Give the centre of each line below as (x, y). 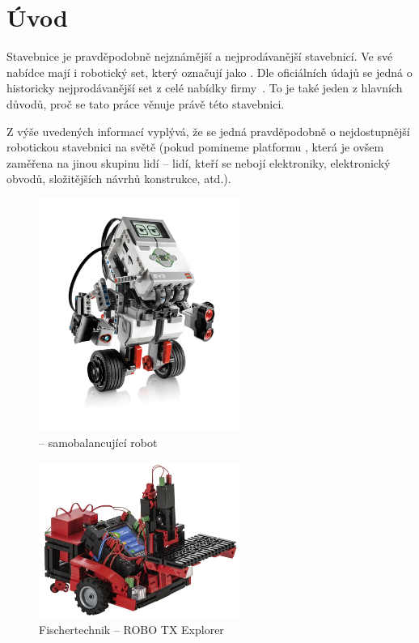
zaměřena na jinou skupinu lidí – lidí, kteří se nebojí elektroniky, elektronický (199, 162)
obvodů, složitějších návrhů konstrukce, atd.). (119, 179)
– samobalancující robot (98, 443)
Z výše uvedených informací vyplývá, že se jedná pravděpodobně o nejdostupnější (208, 131)
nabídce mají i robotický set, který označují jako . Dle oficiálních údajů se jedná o (209, 72)
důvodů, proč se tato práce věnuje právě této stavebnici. (146, 103)
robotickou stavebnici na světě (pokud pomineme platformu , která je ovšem (195, 147)
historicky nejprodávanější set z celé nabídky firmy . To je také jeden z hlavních (205, 88)
